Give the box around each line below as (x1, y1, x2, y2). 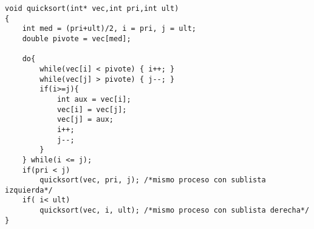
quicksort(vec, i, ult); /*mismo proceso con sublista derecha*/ (39, 206, 310, 215)
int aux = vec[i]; (56, 95, 131, 104)
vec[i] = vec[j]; (56, 105, 127, 114)
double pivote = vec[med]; (22, 34, 131, 43)
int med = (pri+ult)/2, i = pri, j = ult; (22, 24, 196, 33)
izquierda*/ (5, 185, 53, 194)
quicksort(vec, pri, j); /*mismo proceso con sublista (39, 176, 266, 185)
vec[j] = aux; (56, 115, 114, 124)
